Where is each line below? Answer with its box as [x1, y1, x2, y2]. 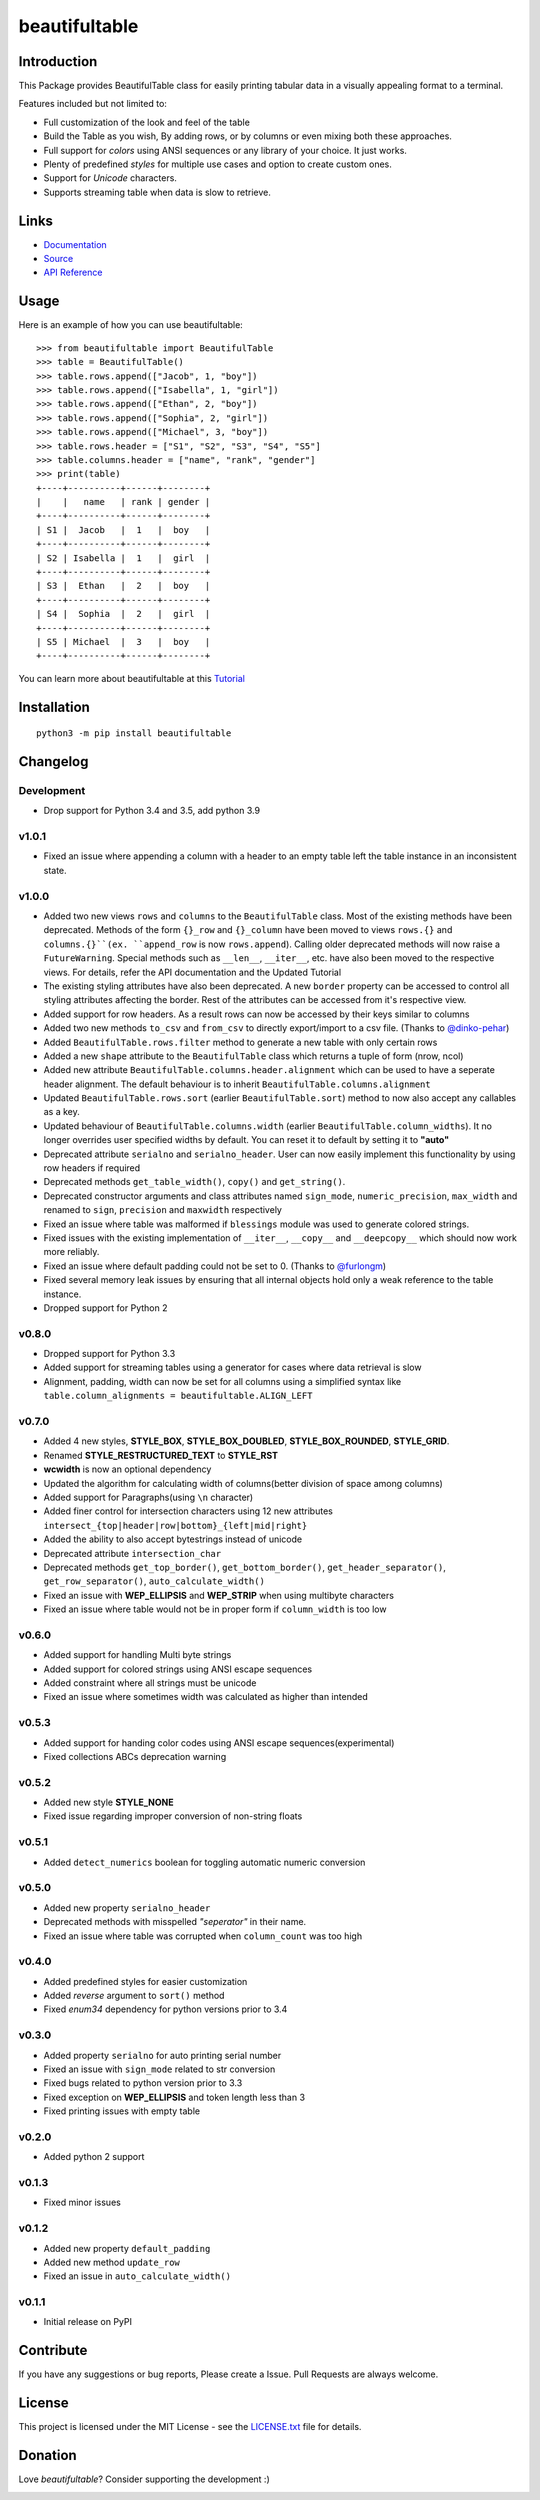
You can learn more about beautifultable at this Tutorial [18, 672, 245, 684]
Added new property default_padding [43, 2242, 211, 2254]
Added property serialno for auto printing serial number [43, 2049, 282, 2061]
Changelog [18, 753, 89, 770]
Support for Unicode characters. [43, 172, 177, 184]
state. [43, 864, 67, 876]
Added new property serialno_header [43, 1901, 211, 1914]
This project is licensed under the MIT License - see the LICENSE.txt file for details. [18, 2421, 362, 2433]
